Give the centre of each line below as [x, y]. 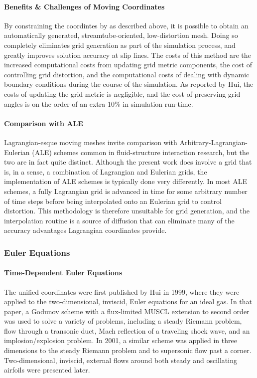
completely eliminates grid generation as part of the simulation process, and [120, 45]
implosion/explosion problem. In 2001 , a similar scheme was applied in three [121, 340]
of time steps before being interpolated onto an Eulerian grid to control [113, 201]
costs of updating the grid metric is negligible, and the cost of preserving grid [122, 94]
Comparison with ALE [44, 123]
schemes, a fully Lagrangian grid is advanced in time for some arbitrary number [126, 191]
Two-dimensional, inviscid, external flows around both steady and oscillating [121, 360]
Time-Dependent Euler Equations [63, 273]
